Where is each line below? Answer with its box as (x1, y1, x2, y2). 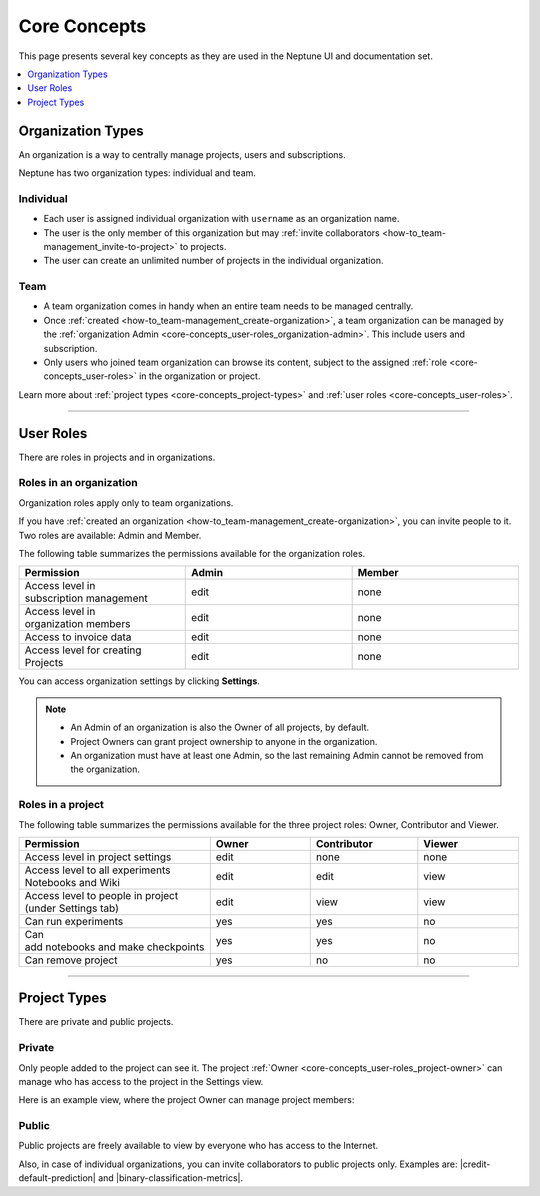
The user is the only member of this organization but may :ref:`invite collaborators (43, 226, 380, 239)
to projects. (180, 240, 227, 252)
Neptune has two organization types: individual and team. (18, 167, 257, 179)
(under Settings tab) (24, 901, 120, 915)
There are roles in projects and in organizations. (18, 451, 216, 463)
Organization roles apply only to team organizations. (18, 496, 234, 509)
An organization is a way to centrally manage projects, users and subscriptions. (18, 148, 347, 160)
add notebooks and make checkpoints (24, 940, 205, 954)
